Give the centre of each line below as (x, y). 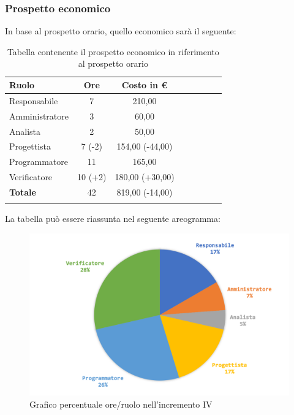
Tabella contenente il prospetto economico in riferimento (113, 51)
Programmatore (39, 162)
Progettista (30, 146)
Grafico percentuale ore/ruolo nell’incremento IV (121, 404)
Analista (25, 131)
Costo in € (145, 85)
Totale (23, 192)
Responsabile (34, 100)
